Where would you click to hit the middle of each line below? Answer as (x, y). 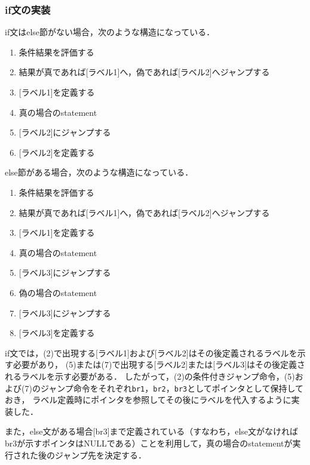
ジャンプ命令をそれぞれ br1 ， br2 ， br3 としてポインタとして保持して (172, 388)
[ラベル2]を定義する (57, 152)
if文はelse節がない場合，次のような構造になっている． (110, 32)
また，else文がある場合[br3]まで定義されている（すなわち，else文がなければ (152, 431)
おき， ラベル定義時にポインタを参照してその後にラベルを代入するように (148, 400)
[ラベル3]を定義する (57, 333)
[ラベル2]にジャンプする (65, 132)
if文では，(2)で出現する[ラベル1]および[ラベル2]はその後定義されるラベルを (151, 352)
